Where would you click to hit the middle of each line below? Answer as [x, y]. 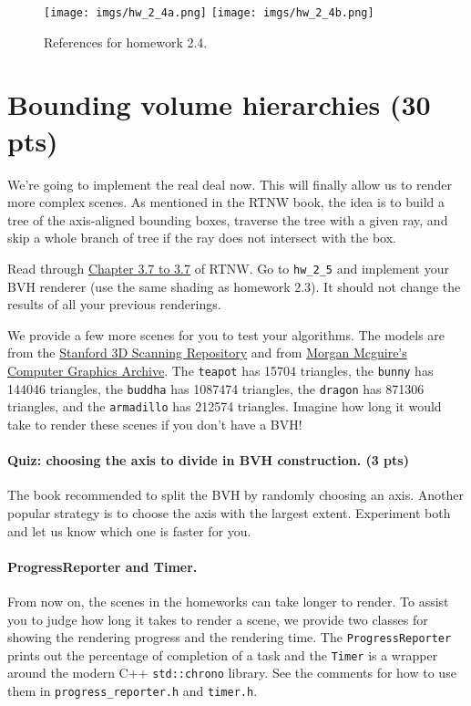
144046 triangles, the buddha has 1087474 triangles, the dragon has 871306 [216, 388]
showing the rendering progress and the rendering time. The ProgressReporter [230, 637]
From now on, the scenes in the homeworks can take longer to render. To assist [228, 601]
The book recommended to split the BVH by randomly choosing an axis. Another [236, 495]
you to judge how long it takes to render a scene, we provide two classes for [218, 619]
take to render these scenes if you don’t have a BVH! [155, 424]
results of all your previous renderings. [114, 304]
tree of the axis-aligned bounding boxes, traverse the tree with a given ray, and [228, 219]
